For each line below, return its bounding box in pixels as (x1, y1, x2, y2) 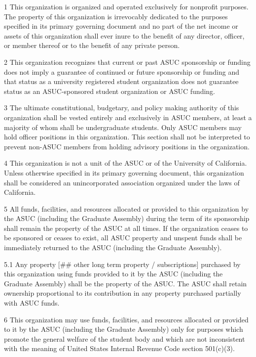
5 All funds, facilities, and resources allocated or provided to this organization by (4, 203, 249, 214)
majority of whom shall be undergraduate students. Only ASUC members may (4, 122, 242, 132)
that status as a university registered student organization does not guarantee (4, 76, 239, 87)
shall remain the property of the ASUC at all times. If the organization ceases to (4, 223, 248, 233)
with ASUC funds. (4, 298, 60, 308)
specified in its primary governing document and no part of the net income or (4, 21, 238, 31)
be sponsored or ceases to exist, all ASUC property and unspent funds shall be (4, 232, 242, 243)
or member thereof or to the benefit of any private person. (4, 40, 180, 50)
